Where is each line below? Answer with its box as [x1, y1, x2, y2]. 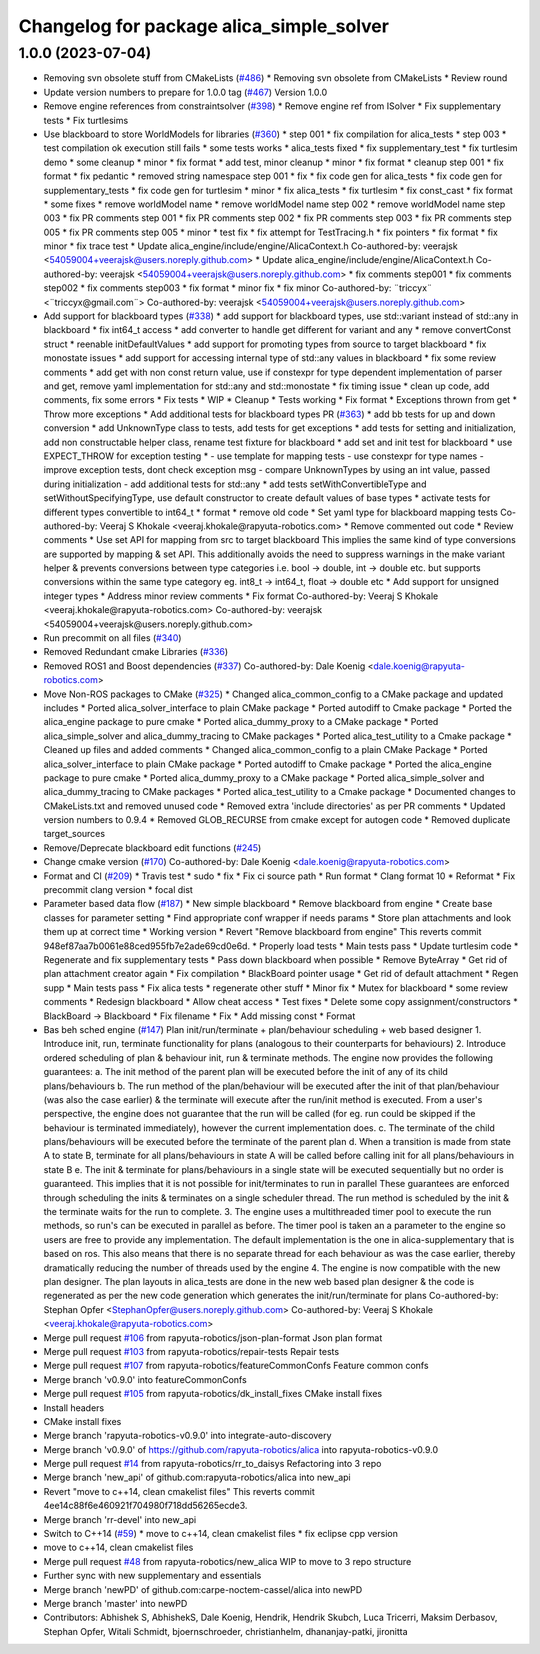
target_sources [43, 828, 105, 840]
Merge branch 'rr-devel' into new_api [43, 1513, 197, 1525]
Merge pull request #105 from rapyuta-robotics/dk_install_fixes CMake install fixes [43, 1388, 383, 1400]
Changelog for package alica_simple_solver [18, 15, 390, 37]
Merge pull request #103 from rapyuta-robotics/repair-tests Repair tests [43, 1345, 340, 1357]
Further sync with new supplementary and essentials [43, 1570, 262, 1582]
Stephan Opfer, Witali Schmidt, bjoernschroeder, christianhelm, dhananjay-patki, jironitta [43, 1625, 409, 1637]
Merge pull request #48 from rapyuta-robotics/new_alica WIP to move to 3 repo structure [43, 1555, 412, 1567]
